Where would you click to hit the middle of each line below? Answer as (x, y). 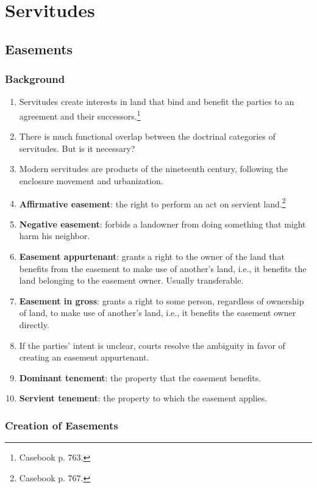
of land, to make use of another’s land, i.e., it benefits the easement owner (158, 313)
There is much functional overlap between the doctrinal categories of (147, 136)
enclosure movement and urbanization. (91, 181)
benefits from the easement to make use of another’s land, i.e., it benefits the (163, 268)
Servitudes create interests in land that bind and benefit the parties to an (157, 102)
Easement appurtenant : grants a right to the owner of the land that (152, 257)
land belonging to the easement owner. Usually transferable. (131, 280)
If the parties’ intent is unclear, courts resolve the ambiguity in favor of (152, 345)
